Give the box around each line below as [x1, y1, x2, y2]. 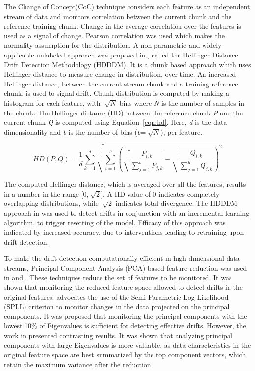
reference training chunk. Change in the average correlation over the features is [4, 21, 241, 31]
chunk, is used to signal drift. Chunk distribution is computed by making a [4, 88, 229, 98]
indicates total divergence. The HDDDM [115, 198, 238, 208]
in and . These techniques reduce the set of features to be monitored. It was [4, 272, 232, 283]
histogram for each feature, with [4, 97, 101, 108]
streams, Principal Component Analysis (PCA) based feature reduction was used [4, 262, 247, 273]
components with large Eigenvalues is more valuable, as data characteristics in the [4, 340, 251, 350]
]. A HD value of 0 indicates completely [101, 188, 220, 199]
